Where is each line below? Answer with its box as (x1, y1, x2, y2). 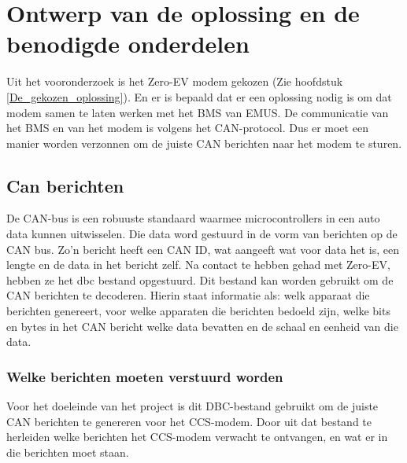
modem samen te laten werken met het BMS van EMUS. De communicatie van (6, 104, 389, 120)
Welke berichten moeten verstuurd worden (6, 366, 283, 386)
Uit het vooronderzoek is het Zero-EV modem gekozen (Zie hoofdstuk (6, 73, 343, 90)
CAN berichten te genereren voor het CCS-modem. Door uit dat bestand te (6, 413, 372, 429)
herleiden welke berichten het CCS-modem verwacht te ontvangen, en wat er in (6, 428, 388, 445)
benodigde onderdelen (6, 28, 250, 60)
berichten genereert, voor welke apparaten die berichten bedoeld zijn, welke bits (6, 303, 390, 319)
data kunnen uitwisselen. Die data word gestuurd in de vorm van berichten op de (6, 226, 398, 242)
